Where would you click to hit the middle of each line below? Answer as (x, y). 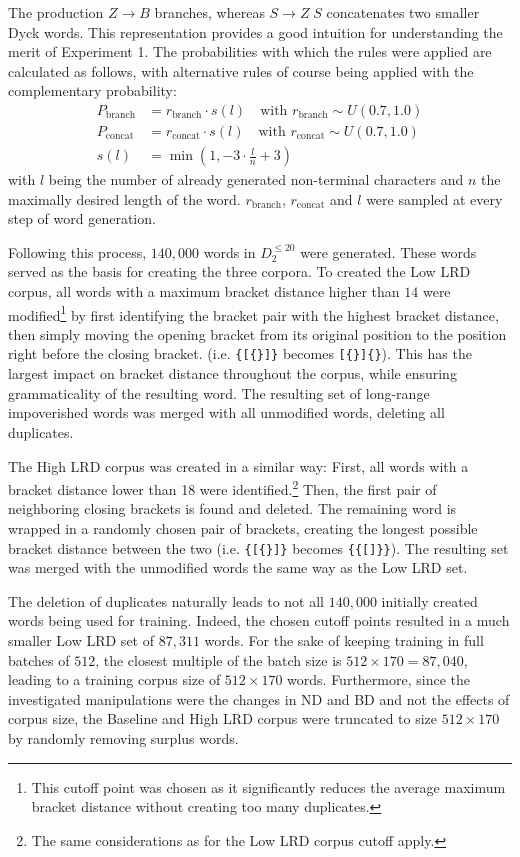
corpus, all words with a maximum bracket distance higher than (204, 291)
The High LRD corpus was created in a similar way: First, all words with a (238, 465)
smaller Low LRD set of (81, 639)
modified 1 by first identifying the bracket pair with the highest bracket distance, (253, 313)
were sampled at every (434, 198)
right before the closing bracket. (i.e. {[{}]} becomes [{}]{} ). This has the (240, 353)
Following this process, (77, 251)
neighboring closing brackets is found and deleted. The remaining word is (232, 508)
